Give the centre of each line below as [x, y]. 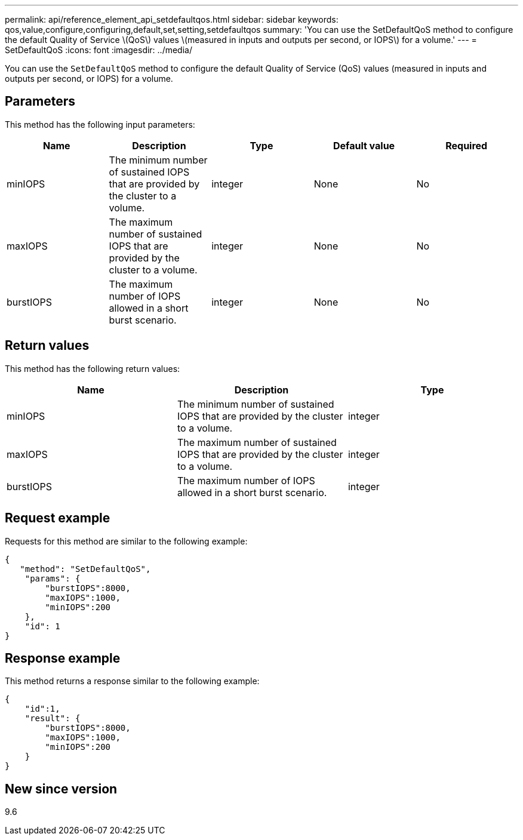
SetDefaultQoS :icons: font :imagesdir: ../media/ [99, 50]
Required [467, 145]
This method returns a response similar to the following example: [132, 681]
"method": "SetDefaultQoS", [85, 569]
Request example [58, 518]
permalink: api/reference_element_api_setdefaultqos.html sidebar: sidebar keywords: [172, 19]
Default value [364, 145]
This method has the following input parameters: [100, 124]
